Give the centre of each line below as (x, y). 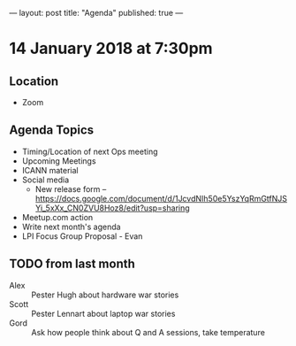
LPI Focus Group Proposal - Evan (82, 236)
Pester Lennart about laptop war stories (103, 313)
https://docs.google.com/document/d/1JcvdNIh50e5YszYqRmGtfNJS (161, 198)
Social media (46, 180)
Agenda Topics (52, 131)
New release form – (71, 188)
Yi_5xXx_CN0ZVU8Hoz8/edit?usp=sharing (112, 208)
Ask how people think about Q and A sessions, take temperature (148, 332)
